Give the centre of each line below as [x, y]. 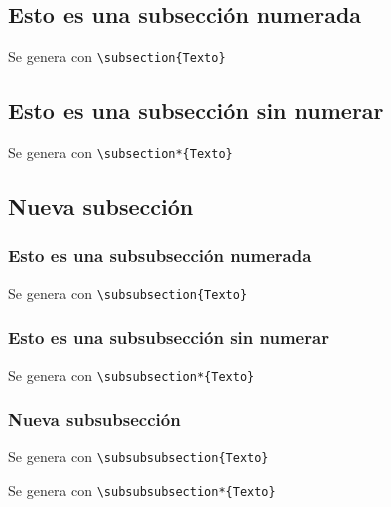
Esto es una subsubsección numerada [160, 255]
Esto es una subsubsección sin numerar [168, 337]
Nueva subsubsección [94, 419]
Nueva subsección [101, 206]
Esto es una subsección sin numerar [196, 110]
